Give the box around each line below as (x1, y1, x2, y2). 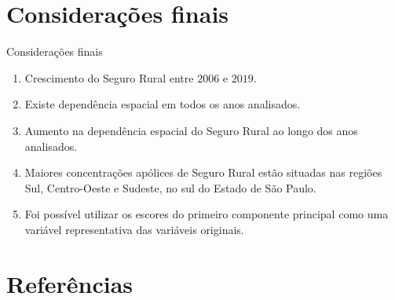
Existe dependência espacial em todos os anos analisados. (24, 96, 301, 112)
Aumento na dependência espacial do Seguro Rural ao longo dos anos (24, 122, 358, 138)
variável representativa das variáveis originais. (24, 221, 244, 237)
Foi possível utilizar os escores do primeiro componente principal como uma (24, 206, 389, 222)
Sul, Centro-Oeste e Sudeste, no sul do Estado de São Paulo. (24, 179, 316, 196)
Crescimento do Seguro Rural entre (24, 69, 194, 86)
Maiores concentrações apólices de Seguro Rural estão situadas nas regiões (24, 164, 382, 181)
